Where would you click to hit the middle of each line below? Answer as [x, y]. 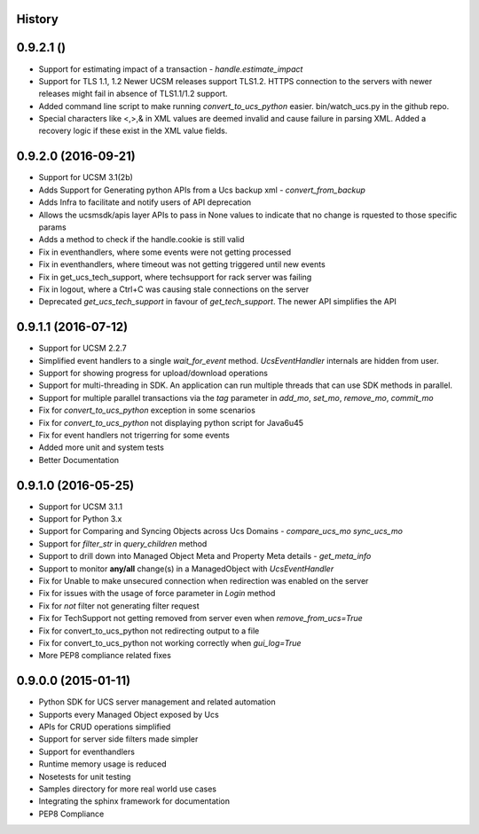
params [52, 227]
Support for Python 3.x [80, 519]
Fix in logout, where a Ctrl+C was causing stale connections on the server [174, 289]
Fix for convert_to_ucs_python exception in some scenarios [147, 410]
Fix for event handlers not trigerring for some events [134, 435]
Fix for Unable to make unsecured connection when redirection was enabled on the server [204, 580]
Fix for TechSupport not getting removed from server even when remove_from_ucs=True [200, 618]
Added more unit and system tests [101, 447]
